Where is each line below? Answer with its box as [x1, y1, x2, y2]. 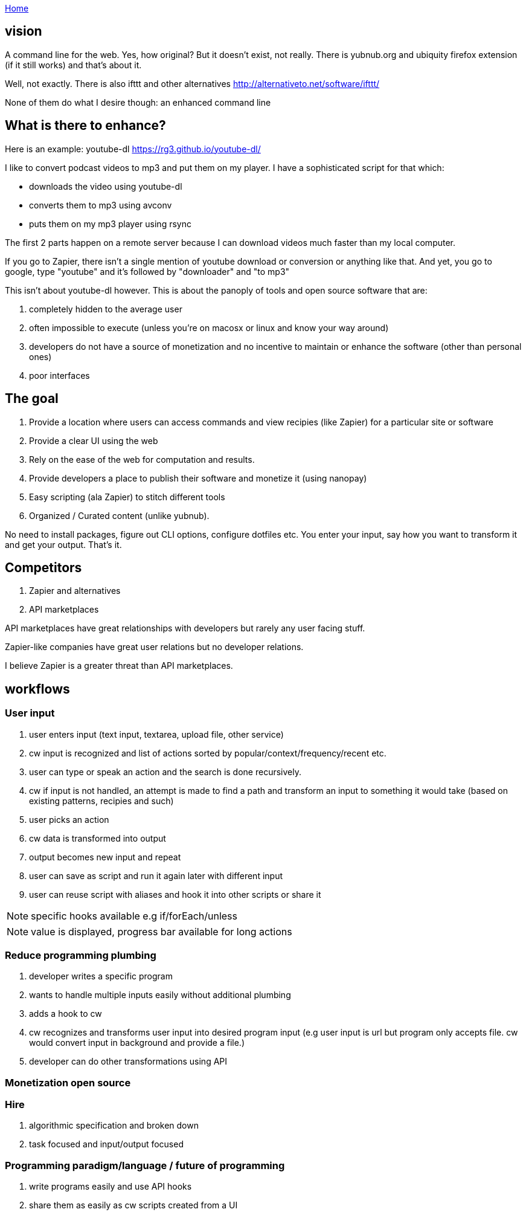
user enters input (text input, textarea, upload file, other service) [29, 729, 284, 740]
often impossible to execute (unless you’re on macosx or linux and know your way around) [29, 322, 389, 333]
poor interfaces [29, 370, 90, 381]
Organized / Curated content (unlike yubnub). [29, 510, 210, 521]
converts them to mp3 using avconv [29, 199, 172, 210]
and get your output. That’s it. [5, 539, 122, 550]
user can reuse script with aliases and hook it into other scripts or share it [29, 889, 321, 900]
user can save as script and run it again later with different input [29, 870, 283, 881]
